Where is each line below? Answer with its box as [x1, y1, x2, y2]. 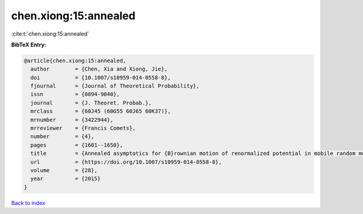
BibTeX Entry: [11, 41, 47, 48]
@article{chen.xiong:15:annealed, [24, 57, 126, 64]
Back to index [11, 199, 45, 206]
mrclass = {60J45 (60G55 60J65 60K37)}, [30, 108, 171, 115]
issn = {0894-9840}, [30, 91, 120, 98]
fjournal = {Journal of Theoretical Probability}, [30, 83, 200, 90]
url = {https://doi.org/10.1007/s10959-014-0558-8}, [30, 159, 222, 165]
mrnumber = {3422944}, [30, 116, 114, 123]
